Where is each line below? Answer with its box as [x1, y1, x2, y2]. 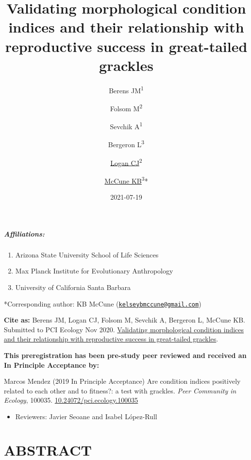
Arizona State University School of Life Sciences [15, 249, 159, 259]
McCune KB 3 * [104, 174, 148, 186]
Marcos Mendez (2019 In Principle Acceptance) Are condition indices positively [4, 376, 241, 386]
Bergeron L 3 [108, 138, 145, 150]
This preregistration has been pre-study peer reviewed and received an [4, 350, 247, 360]
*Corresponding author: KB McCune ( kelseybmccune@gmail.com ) [4, 298, 201, 308]
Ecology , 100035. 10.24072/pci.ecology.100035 [4, 395, 138, 405]
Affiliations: [4, 228, 45, 239]
